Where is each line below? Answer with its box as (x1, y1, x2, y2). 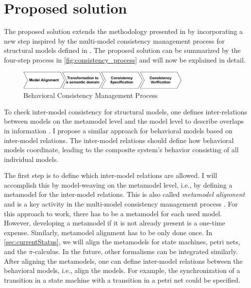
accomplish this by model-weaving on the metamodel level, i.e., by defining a (4, 179, 233, 190)
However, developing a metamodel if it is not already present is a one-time (4, 218, 225, 228)
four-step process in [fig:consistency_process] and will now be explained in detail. (4, 54, 246, 64)
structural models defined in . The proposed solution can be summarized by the (4, 45, 241, 55)
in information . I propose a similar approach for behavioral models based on (4, 125, 233, 135)
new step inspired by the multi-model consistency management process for (4, 35, 225, 46)
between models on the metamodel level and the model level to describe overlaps (4, 116, 244, 126)
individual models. (4, 154, 59, 164)
